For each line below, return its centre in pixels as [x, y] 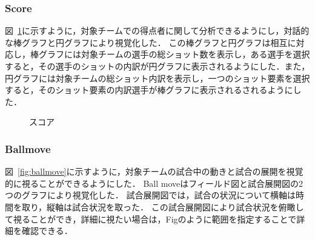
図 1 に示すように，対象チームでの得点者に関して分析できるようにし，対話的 [157, 31]
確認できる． [47, 231]
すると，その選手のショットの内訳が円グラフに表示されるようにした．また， [157, 66]
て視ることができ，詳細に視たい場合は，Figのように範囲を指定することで [151, 219]
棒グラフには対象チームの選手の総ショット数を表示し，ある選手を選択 [170, 54]
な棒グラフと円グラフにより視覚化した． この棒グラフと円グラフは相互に [151, 42]
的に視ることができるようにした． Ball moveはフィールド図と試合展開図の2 [154, 183]
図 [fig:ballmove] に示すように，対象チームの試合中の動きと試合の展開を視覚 [154, 171]
